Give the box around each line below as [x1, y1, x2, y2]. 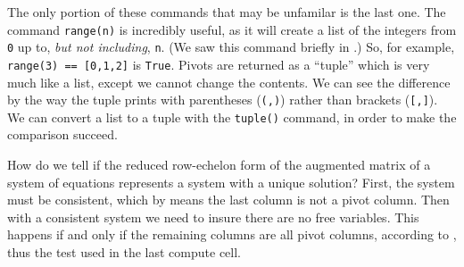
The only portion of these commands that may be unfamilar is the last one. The [7, 3, 446, 21]
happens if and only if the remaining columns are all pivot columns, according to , [7, 225, 457, 244]
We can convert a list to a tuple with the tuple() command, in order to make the [7, 107, 457, 126]
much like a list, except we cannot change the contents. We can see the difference [7, 72, 451, 91]
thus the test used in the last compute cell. [7, 243, 241, 262]
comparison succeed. [7, 125, 118, 144]
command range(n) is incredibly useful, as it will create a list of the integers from [7, 20, 457, 38]
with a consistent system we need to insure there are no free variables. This [7, 207, 419, 226]
